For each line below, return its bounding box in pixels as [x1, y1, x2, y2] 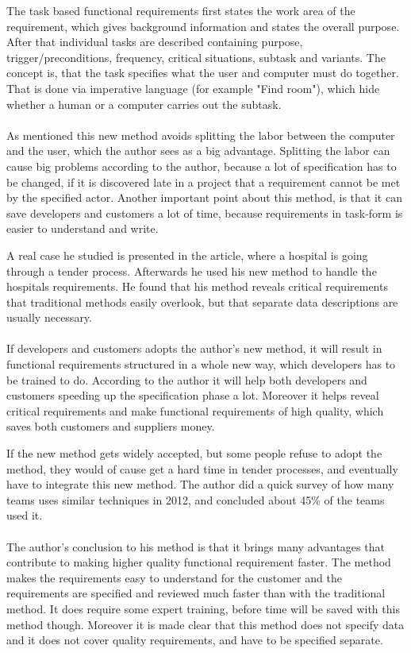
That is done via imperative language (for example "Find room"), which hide [6, 79, 380, 96]
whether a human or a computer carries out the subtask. [6, 95, 282, 112]
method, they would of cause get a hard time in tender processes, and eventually [6, 460, 398, 477]
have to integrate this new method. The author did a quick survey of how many [6, 476, 394, 493]
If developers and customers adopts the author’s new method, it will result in [6, 340, 382, 357]
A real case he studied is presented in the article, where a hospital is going [6, 246, 368, 263]
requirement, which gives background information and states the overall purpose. [6, 17, 400, 34]
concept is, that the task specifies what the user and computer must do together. [6, 64, 399, 81]
